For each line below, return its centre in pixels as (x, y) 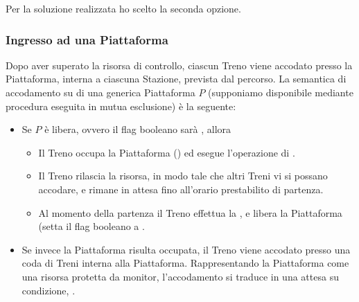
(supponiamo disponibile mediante (281, 92)
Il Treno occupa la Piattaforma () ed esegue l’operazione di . (167, 152)
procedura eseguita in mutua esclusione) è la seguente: (121, 106)
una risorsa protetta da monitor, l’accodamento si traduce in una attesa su (180, 276)
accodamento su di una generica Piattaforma (100, 92)
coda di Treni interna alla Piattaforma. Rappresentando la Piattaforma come (185, 263)
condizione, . (49, 290)
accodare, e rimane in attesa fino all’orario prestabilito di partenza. (181, 189)
